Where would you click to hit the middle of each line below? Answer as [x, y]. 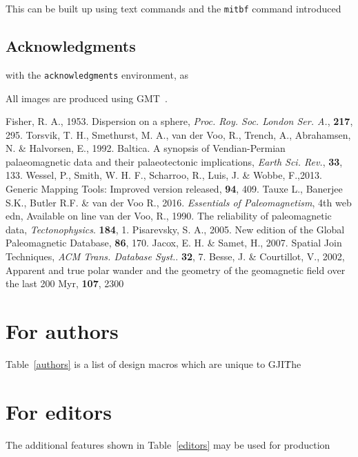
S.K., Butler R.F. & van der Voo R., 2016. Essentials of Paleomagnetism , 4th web [179, 202]
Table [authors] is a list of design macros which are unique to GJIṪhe [153, 363]
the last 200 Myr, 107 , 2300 [65, 283]
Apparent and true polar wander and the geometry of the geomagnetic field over [176, 270]
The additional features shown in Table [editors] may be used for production [168, 444]
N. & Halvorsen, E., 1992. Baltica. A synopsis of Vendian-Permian [146, 148]
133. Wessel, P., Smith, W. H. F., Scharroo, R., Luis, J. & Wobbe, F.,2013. [164, 175]
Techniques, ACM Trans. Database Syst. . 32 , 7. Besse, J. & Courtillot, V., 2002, [175, 256]
